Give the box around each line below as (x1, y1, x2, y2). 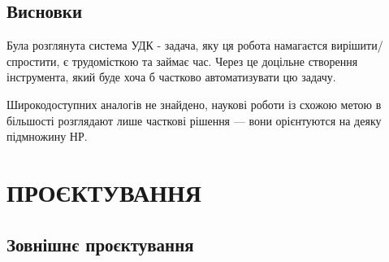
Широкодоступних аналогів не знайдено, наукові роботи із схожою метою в (6, 95, 382, 112)
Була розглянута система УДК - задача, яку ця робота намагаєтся (6, 37, 328, 54)
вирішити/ (331, 37, 383, 54)
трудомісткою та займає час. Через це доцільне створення (71, 52, 358, 69)
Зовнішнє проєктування (6, 231, 194, 256)
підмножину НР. (6, 128, 88, 145)
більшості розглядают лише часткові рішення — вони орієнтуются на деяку (6, 111, 382, 129)
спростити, (6, 52, 60, 69)
